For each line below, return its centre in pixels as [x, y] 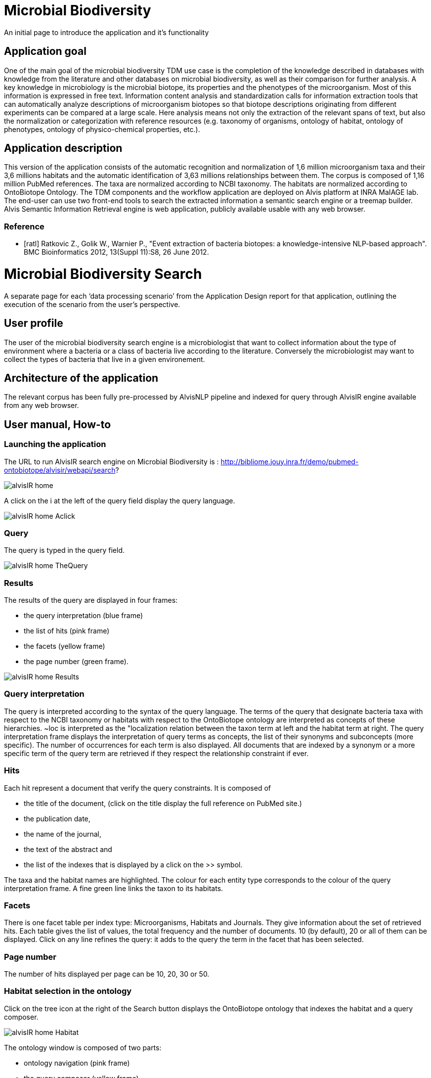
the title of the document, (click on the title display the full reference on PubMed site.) [163, 803]
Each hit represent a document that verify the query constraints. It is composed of [137, 788]
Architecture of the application [81, 378]
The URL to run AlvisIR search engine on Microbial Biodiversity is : [111, 461]
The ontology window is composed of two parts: [83, 1047]
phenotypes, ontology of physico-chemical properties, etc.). [102, 129]
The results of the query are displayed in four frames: [91, 600]
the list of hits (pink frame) [67, 631]
